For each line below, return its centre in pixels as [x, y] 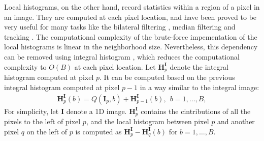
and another [236, 121]
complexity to [25, 66]
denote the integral [199, 66]
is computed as [98, 131]
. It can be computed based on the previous [167, 77]
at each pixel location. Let [115, 66]
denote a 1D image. [96, 111]
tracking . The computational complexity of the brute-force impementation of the [131, 36]
